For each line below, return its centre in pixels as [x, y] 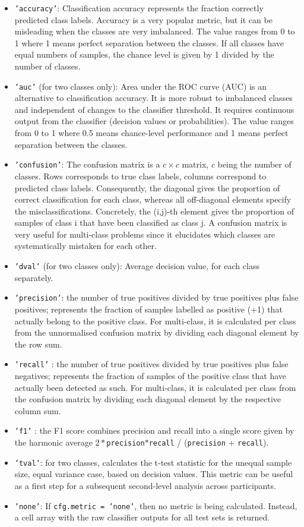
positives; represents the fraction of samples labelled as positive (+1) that [148, 309]
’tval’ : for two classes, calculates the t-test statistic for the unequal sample [153, 462]
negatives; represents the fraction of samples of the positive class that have [151, 375]
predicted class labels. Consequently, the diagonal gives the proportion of [147, 187]
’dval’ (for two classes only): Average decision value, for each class [137, 266]
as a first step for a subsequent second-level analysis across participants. [145, 485]
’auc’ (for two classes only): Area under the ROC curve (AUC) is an [140, 86]
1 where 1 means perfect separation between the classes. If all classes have [149, 42]
